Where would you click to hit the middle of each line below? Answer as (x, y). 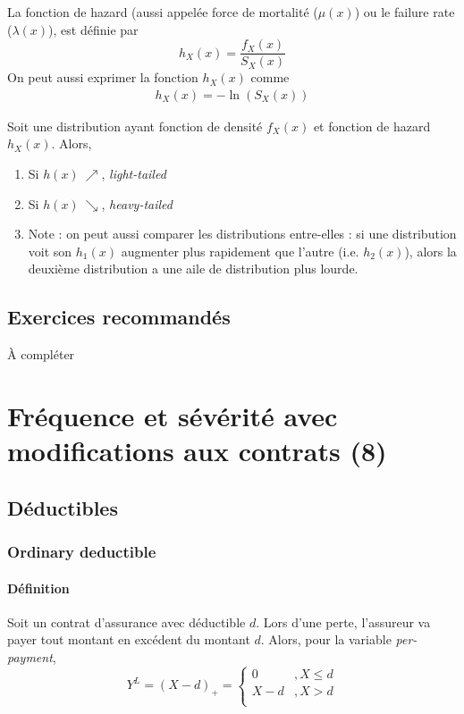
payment (30, 657)
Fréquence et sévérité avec (173, 416)
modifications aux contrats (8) (197, 451)
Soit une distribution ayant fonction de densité (135, 126)
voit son (50, 251)
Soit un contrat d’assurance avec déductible (127, 622)
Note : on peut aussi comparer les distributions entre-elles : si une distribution (242, 234)
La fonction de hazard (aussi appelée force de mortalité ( (163, 12)
